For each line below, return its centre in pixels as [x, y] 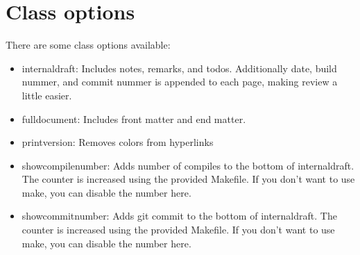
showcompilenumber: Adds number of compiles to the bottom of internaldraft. [188, 165]
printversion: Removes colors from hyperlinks [118, 142]
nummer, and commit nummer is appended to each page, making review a [180, 82]
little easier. [47, 95]
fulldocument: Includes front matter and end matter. [134, 118]
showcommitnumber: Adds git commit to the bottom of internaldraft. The [179, 216]
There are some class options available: [88, 45]
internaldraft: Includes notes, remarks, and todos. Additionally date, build [179, 68]
